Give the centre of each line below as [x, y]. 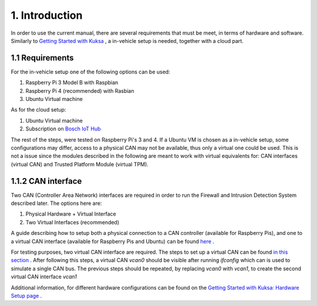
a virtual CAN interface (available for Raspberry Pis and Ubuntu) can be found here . [112, 241]
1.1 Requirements [42, 58]
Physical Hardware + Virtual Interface [71, 214]
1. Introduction [47, 15]
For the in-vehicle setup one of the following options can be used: [90, 72]
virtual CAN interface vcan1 [44, 277]
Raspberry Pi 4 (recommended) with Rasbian [80, 90]
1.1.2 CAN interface [46, 181]
